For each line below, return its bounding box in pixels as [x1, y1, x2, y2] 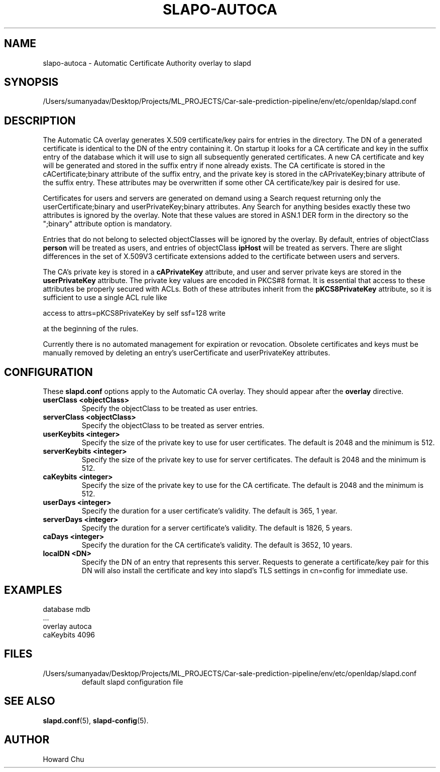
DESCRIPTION [4, 114, 76, 127]
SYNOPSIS [4, 76, 59, 89]
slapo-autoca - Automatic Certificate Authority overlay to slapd [43, 58, 251, 67]
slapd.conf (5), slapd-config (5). [43, 716, 149, 725]
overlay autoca [43, 621, 92, 630]
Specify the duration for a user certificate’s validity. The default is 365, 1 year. [81, 506, 338, 516]
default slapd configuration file [81, 677, 183, 686]
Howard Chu [43, 754, 84, 763]
